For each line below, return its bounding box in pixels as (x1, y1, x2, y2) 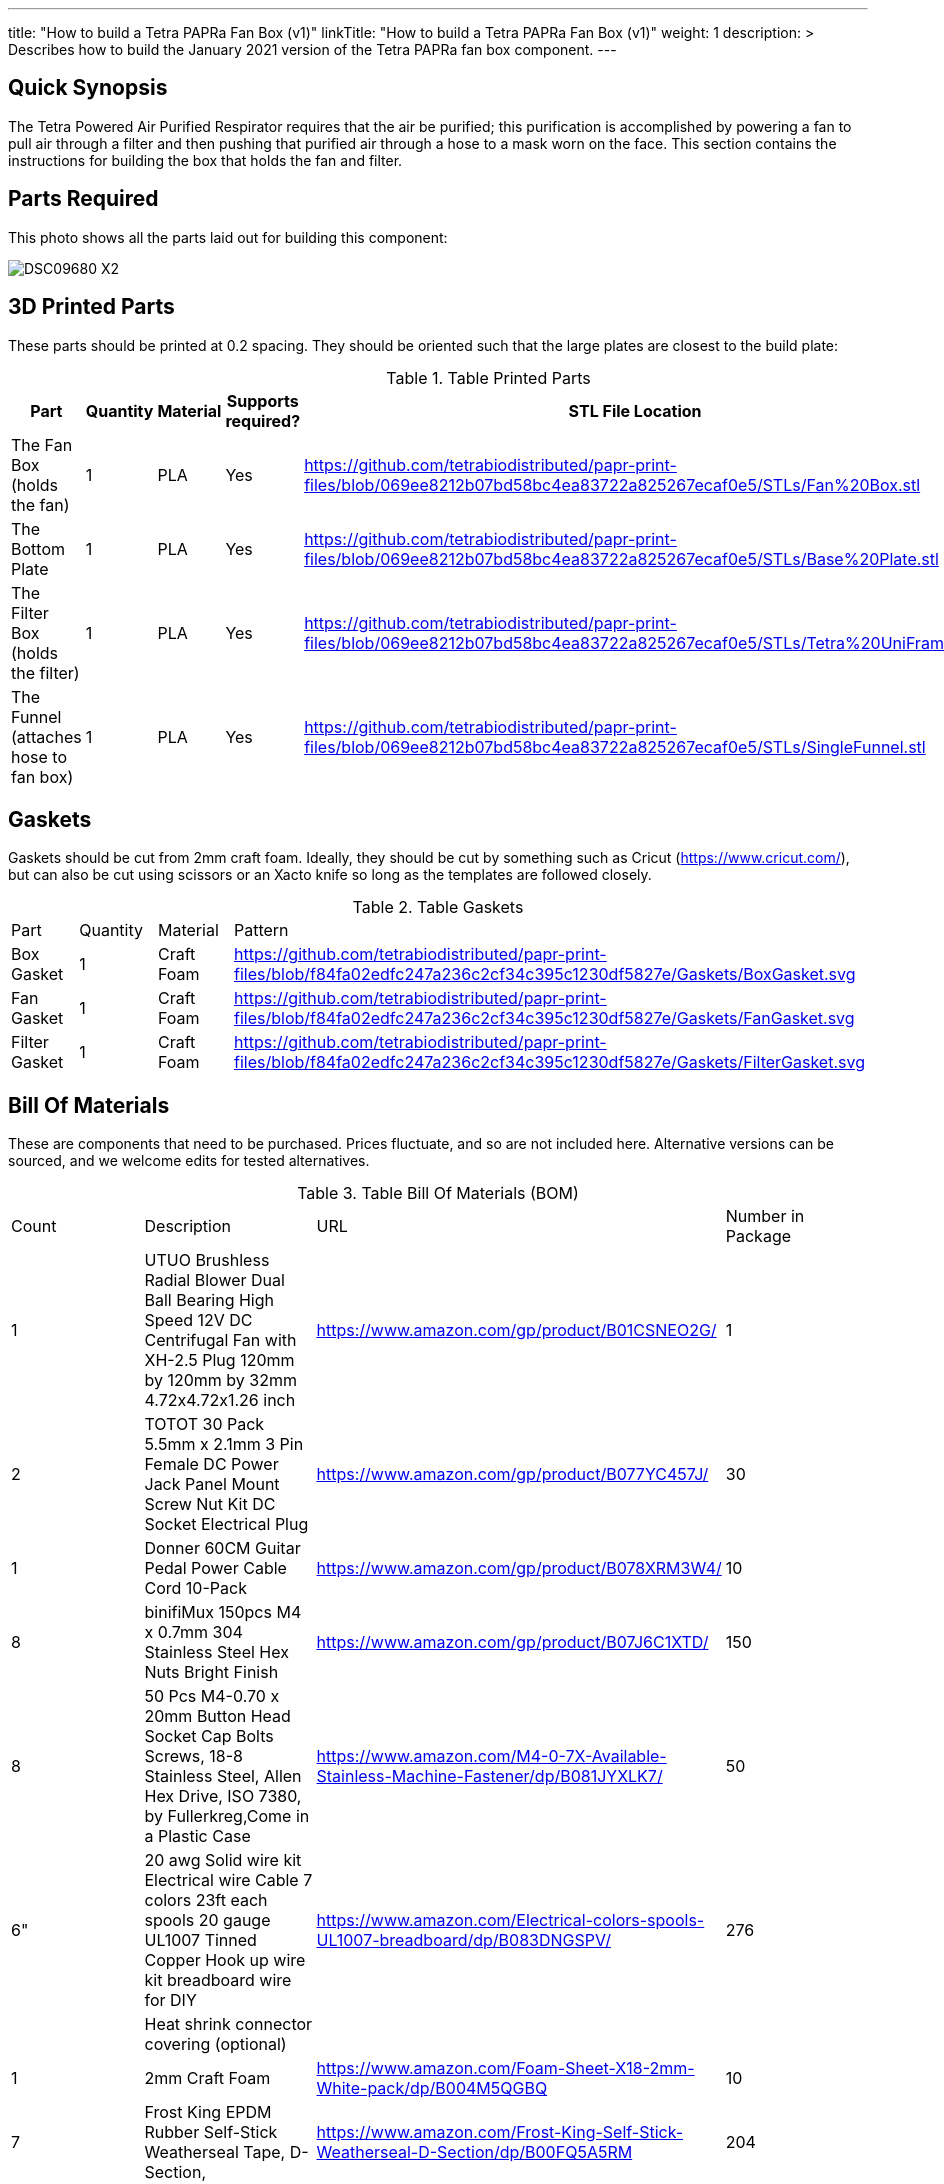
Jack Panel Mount (144, 1474, 280, 1495)
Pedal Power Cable (144, 1558, 287, 1579)
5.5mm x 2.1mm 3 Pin (144, 1434, 304, 1455)
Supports (226, 390, 299, 411)
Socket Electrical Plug (144, 1514, 309, 1535)
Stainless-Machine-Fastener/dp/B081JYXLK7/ (316, 1766, 663, 1787)
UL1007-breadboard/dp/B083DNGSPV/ (316, 1930, 611, 1951)
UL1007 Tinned (144, 1930, 257, 1951)
